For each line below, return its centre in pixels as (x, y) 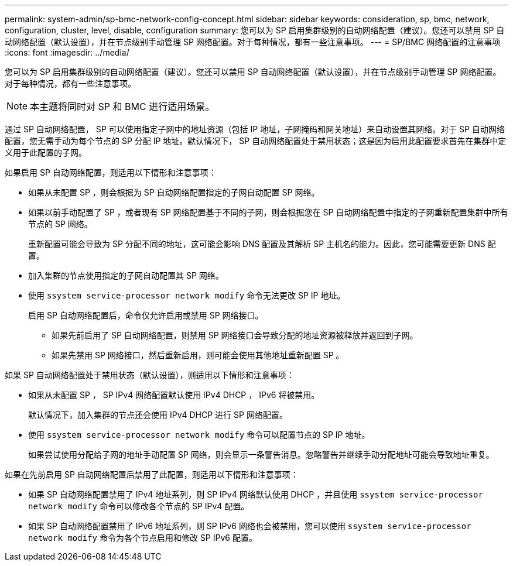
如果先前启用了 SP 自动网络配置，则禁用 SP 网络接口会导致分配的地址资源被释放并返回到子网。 (235, 335)
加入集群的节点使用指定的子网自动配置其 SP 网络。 (126, 275)
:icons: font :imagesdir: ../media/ (67, 52)
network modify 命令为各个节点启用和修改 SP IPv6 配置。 (143, 538)
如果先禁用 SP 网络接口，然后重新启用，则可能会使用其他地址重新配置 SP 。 (198, 355)
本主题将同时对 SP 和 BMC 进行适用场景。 (122, 107)
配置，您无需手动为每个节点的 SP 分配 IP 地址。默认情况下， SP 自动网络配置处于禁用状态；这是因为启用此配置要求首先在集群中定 (256, 141)
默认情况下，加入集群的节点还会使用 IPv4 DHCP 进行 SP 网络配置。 (158, 415)
